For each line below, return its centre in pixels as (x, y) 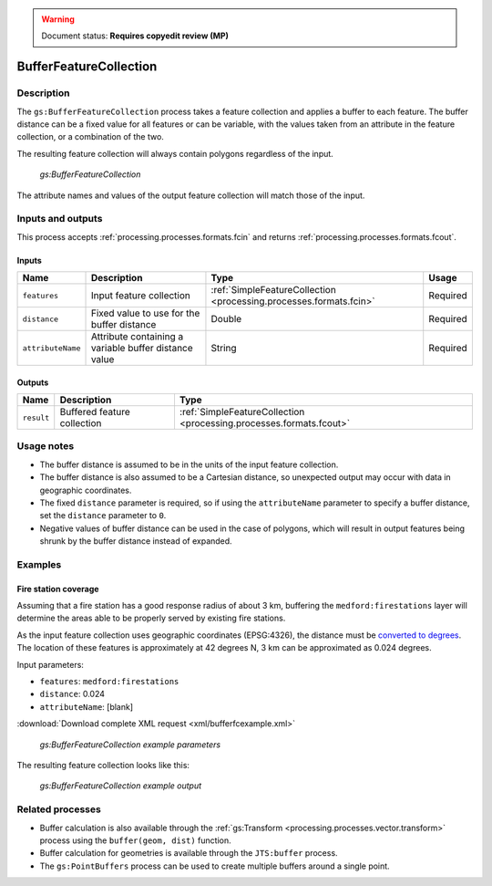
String (224, 349)
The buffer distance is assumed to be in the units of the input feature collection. (189, 464)
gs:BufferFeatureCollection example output (121, 786)
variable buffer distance (142, 349)
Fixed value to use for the (145, 313)
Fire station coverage (58, 589)
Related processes (59, 809)
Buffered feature (95, 412)
